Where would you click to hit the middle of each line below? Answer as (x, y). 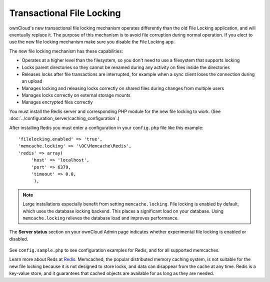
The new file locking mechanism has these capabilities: (66, 51)
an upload (32, 81)
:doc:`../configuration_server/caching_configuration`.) (64, 118)
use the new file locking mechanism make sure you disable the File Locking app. (92, 42)
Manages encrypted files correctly (57, 102)
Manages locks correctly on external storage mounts (76, 95)
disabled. (19, 239)
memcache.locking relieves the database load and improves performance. (101, 218)
